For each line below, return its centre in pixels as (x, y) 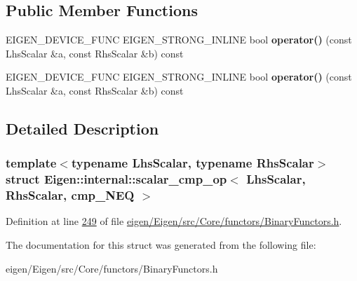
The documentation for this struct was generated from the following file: (161, 245)
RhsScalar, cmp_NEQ (70, 195)
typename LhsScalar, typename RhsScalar (193, 163)
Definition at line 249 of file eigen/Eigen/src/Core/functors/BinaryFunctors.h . (174, 221)
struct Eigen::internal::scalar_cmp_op (116, 179)
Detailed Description (82, 128)
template (31, 163)
